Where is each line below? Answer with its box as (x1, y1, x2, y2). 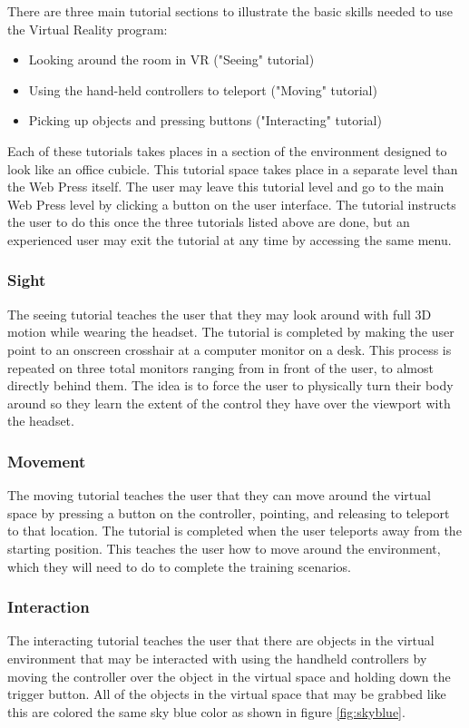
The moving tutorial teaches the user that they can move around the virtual (7, 486, 431, 505)
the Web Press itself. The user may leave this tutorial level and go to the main (7, 177, 445, 196)
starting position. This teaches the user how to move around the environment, (7, 538, 441, 557)
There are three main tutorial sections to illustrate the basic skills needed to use (7, 2, 454, 20)
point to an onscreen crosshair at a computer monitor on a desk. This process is (7, 339, 452, 359)
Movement (7, 449, 86, 472)
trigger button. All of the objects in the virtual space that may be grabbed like (7, 684, 446, 703)
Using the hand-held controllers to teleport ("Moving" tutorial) (28, 80, 377, 99)
